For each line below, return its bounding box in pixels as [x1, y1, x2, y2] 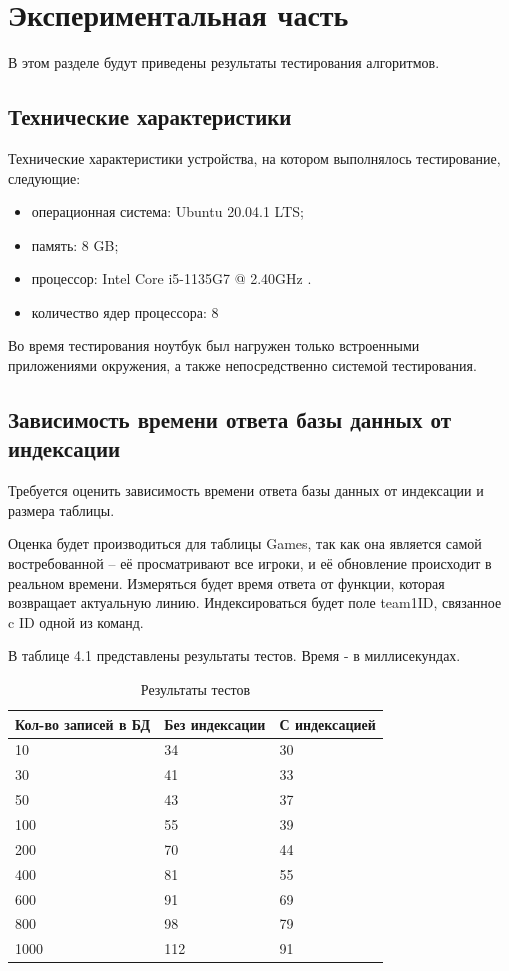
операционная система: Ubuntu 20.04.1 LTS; [31, 201, 304, 222]
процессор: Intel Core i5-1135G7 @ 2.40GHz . [31, 268, 312, 289]
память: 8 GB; [31, 234, 119, 255]
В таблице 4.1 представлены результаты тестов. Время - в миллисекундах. [8, 645, 461, 666]
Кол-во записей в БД [15, 713, 151, 734]
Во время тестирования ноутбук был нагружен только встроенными [8, 335, 420, 356]
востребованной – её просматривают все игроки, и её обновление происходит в [8, 553, 492, 574]
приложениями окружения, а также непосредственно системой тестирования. [8, 355, 477, 376]
